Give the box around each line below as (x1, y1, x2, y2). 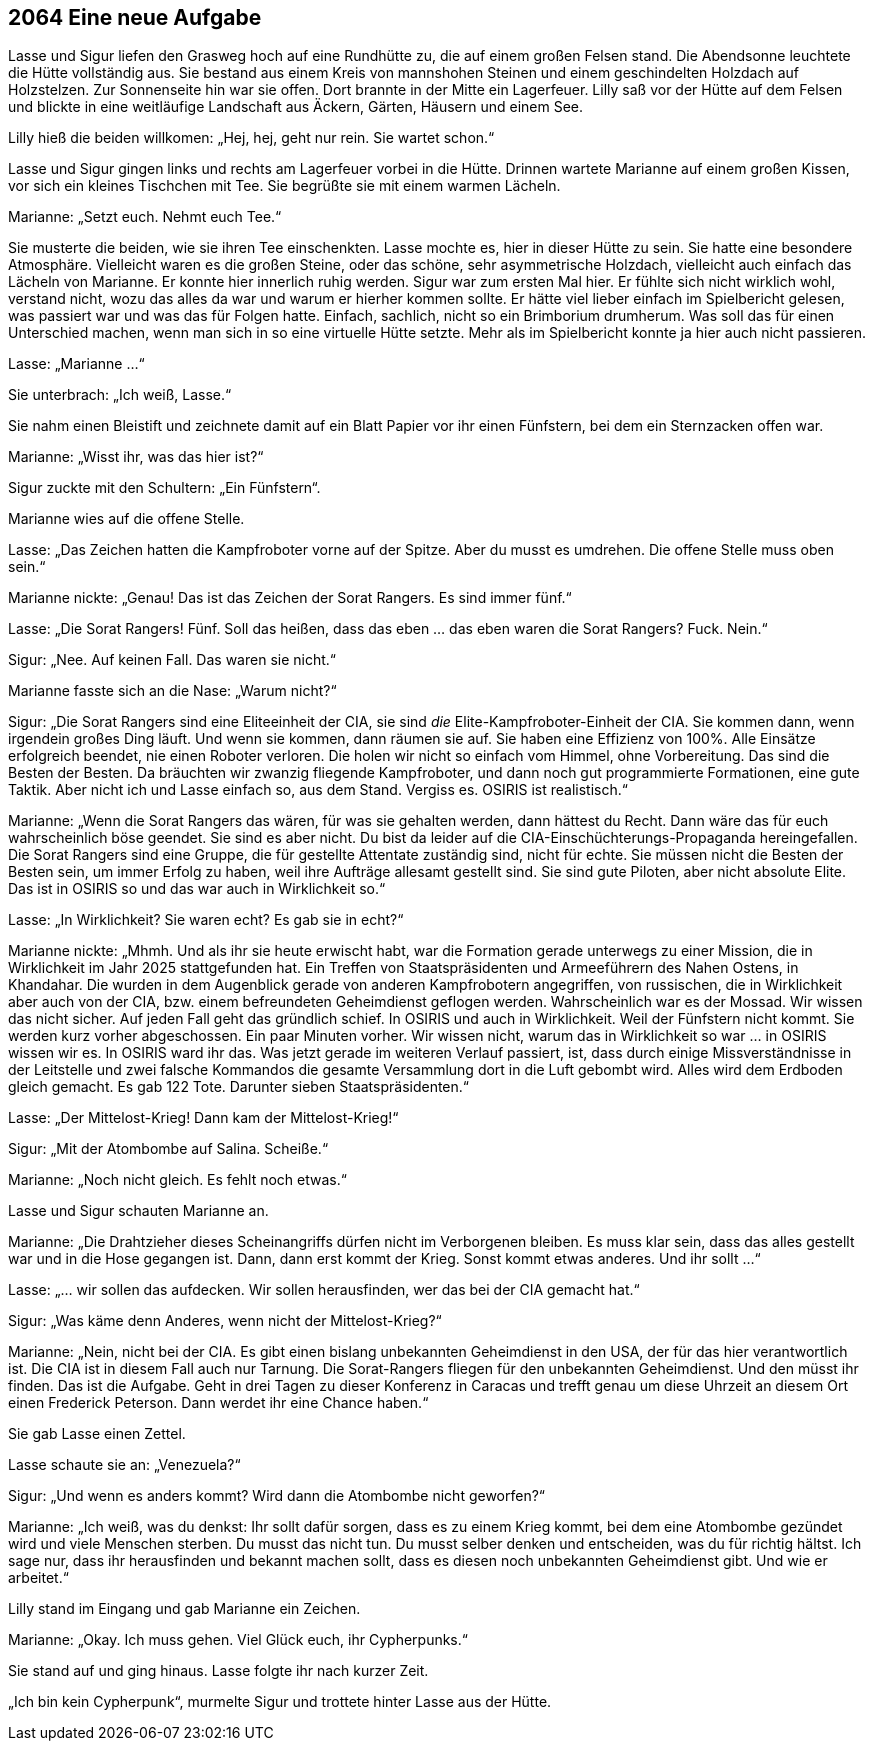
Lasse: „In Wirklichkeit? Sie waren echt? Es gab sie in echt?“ (8, 911, 404, 929)
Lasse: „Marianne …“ (8, 355, 145, 373)
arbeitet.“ (8, 1569, 69, 1587)
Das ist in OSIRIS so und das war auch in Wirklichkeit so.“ (8, 880, 386, 898)
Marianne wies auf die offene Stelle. (8, 510, 245, 528)
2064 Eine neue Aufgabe (8, 5, 262, 30)
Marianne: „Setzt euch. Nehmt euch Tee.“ (8, 208, 282, 226)
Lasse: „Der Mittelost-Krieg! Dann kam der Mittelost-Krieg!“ (8, 1109, 399, 1127)
